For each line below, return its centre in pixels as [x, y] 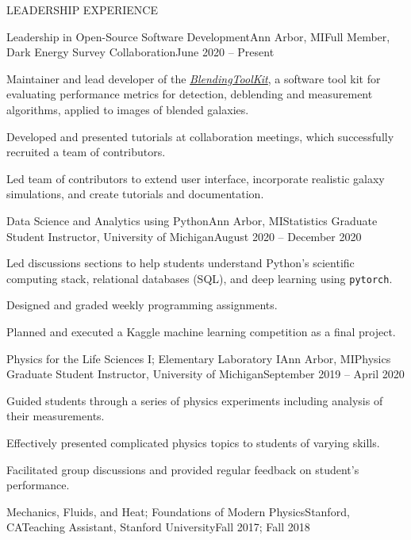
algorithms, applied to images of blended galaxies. [128, 109]
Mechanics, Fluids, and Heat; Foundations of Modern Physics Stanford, [178, 511]
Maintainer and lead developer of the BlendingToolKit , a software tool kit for [194, 78]
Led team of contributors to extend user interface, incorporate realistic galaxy [196, 178]
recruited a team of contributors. [86, 152]
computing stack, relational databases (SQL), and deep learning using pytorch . [200, 278]
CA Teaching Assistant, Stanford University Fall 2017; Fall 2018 [158, 527]
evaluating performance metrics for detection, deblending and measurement [190, 94]
